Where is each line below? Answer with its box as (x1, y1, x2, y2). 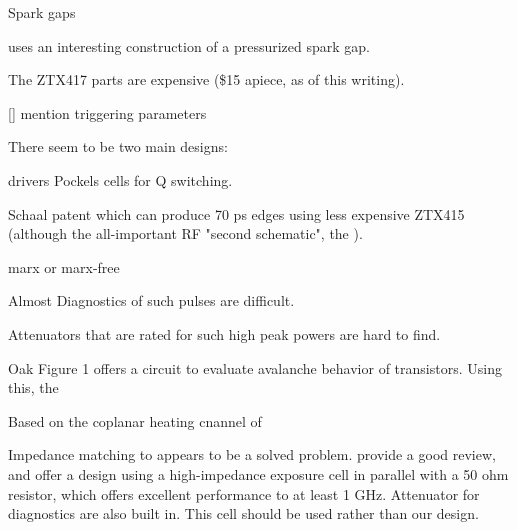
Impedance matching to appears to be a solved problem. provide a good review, (8, 444, 496, 465)
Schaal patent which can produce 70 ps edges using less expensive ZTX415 (8, 203, 465, 224)
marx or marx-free (8, 256, 120, 277)
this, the (8, 377, 59, 398)
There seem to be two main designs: (8, 136, 228, 157)
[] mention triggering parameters (8, 102, 207, 123)
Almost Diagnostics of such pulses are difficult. (8, 290, 295, 311)
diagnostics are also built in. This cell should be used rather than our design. (8, 503, 479, 524)
